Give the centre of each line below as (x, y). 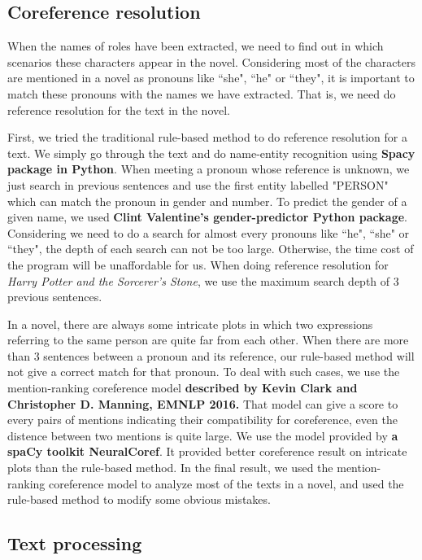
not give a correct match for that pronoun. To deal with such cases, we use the (204, 372)
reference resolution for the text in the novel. (119, 109)
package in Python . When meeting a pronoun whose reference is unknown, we (209, 169)
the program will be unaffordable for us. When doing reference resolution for (198, 264)
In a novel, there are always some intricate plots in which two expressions (190, 324)
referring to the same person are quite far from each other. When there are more (208, 340)
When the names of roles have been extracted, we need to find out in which (196, 46)
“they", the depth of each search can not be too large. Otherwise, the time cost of (211, 249)
